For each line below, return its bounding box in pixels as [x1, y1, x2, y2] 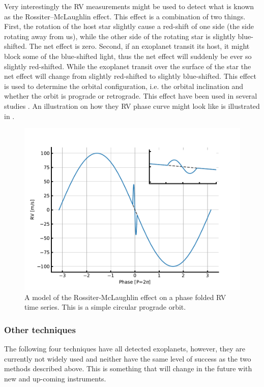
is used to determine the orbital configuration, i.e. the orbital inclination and [4, 80, 244, 91]
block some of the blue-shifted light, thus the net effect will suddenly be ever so [4, 50, 252, 61]
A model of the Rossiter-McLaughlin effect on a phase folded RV [24, 291, 226, 302]
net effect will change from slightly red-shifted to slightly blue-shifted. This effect [4, 71, 256, 81]
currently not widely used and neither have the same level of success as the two [4, 353, 251, 364]
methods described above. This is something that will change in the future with [4, 363, 252, 374]
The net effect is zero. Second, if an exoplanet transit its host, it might [29, 41, 250, 51]
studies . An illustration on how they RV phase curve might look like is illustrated [4, 100, 260, 111]
